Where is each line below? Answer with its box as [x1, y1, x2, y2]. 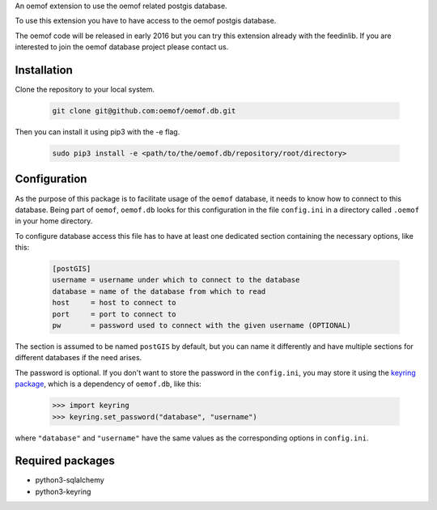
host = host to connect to [52, 298, 177, 308]
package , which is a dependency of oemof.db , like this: [15, 379, 202, 389]
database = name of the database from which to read [52, 287, 266, 295]
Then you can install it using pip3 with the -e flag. [15, 127, 180, 137]
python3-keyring [35, 487, 91, 496]
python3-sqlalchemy [35, 475, 104, 485]
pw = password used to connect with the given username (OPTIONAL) [52, 321, 351, 330]
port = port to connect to [52, 309, 177, 319]
